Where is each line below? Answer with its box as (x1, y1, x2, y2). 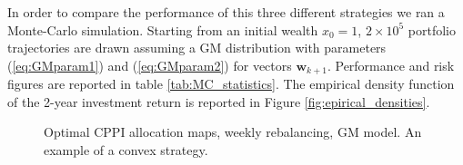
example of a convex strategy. (44, 141, 208, 160)
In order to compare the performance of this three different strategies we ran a (7, 3, 445, 21)
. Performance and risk (327, 55, 455, 74)
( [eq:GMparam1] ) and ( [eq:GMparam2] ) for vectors (7, 55, 292, 74)
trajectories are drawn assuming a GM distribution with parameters (7, 38, 387, 57)
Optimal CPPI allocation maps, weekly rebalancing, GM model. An (44, 122, 422, 141)
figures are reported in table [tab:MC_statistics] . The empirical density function (7, 74, 455, 93)
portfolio (408, 20, 456, 39)
